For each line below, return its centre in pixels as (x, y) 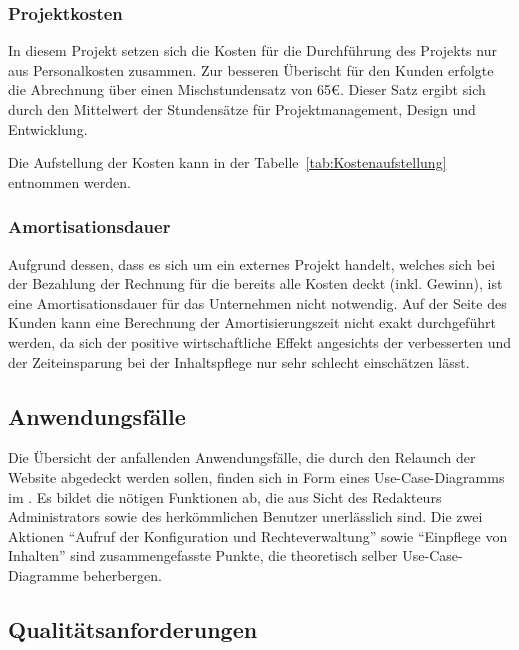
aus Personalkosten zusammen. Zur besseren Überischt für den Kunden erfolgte (251, 69)
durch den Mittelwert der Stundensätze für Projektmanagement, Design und (242, 109)
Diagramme (43, 574)
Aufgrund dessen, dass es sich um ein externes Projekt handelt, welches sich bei (252, 263)
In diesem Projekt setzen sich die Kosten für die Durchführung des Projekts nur (252, 50)
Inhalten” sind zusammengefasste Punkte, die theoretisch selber (203, 555)
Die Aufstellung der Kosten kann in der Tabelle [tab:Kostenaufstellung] (227, 162)
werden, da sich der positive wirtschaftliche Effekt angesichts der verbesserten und (259, 341)
